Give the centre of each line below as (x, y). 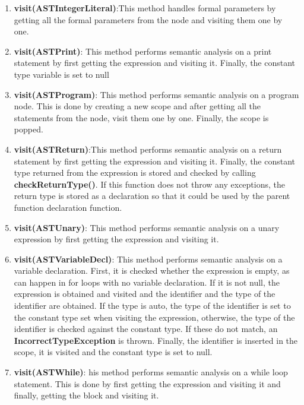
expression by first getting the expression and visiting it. (116, 239)
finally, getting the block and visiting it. (86, 395)
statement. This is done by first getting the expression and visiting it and (147, 383)
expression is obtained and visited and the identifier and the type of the (145, 294)
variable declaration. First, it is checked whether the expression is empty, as (152, 270)
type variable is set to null (61, 74)
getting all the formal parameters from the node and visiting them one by (148, 19)
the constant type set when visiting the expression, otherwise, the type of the (154, 317)
